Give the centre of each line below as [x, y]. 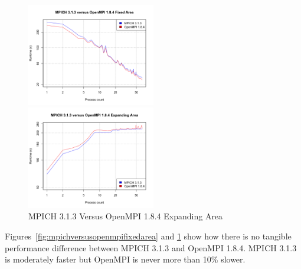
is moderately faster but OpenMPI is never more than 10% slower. [125, 259]
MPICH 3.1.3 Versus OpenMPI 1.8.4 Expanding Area [126, 216]
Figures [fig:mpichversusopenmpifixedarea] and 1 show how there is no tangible [148, 236]
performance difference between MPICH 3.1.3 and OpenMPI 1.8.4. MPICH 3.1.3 [151, 247]
